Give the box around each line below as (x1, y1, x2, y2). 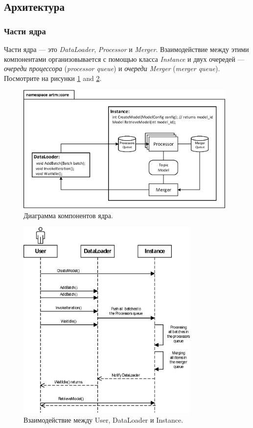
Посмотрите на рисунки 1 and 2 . (4, 73, 102, 83)
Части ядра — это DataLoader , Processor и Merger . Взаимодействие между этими (4, 44, 249, 54)
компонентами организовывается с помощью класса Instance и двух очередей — (4, 53, 245, 64)
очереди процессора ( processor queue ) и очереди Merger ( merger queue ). (4, 63, 220, 74)
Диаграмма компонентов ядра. (23, 210, 113, 220)
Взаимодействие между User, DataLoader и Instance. (23, 415, 184, 425)
